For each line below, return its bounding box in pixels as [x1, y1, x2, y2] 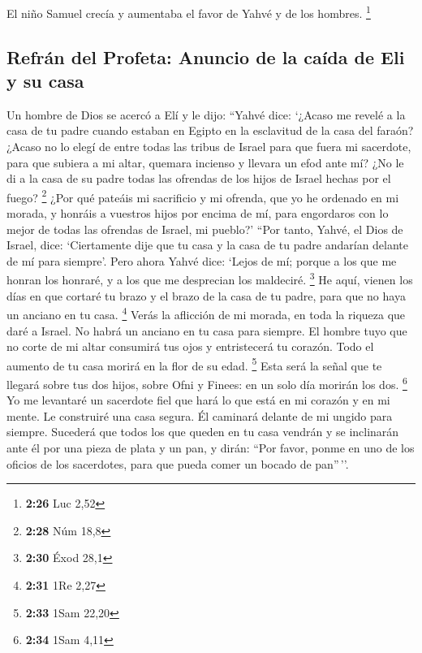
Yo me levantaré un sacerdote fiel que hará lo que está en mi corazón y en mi [6, 391, 390, 409]
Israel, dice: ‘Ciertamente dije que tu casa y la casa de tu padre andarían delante [6, 236, 409, 253]
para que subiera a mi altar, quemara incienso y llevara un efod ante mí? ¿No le [6, 154, 404, 171]
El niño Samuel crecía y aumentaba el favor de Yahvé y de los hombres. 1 [6, 2, 371, 21]
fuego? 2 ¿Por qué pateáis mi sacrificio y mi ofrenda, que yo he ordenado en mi [6, 186, 399, 205]
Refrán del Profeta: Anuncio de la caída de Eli [6, 44, 405, 69]
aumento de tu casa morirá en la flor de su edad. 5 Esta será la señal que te [6, 354, 382, 374]
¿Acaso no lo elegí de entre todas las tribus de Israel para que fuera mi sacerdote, [6, 138, 411, 155]
